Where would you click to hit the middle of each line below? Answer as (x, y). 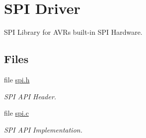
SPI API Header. (30, 96)
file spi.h (17, 79)
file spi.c (16, 113)
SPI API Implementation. (43, 129)
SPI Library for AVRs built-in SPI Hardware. (73, 32)
